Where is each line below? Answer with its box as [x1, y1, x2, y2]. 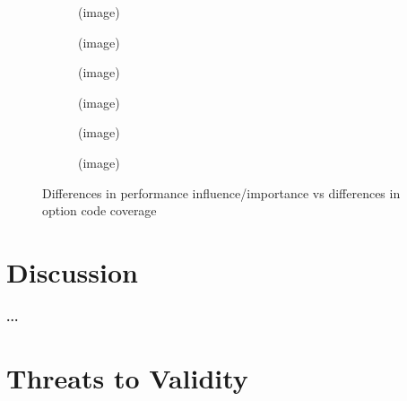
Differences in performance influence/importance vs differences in [42, 183, 401, 202]
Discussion [6, 253, 138, 290]
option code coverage [42, 201, 157, 220]
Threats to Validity [6, 359, 248, 396]
